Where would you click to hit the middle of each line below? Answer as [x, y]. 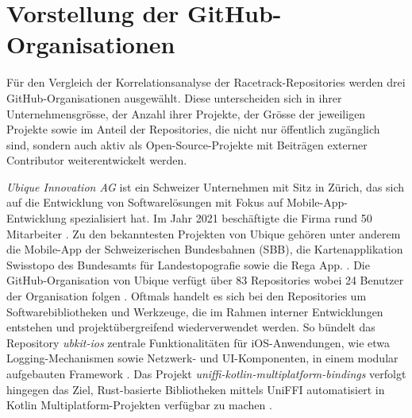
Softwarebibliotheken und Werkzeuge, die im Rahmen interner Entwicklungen [195, 311]
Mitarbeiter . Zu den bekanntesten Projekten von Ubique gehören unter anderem [204, 233]
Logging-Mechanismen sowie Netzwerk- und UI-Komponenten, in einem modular [202, 358]
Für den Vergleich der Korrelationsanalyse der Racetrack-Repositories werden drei [206, 82]
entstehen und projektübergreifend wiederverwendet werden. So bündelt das [191, 327]
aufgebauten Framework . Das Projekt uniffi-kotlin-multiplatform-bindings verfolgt [206, 373]
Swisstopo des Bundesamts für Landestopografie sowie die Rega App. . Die [188, 264]
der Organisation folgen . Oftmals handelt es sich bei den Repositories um [187, 296]
